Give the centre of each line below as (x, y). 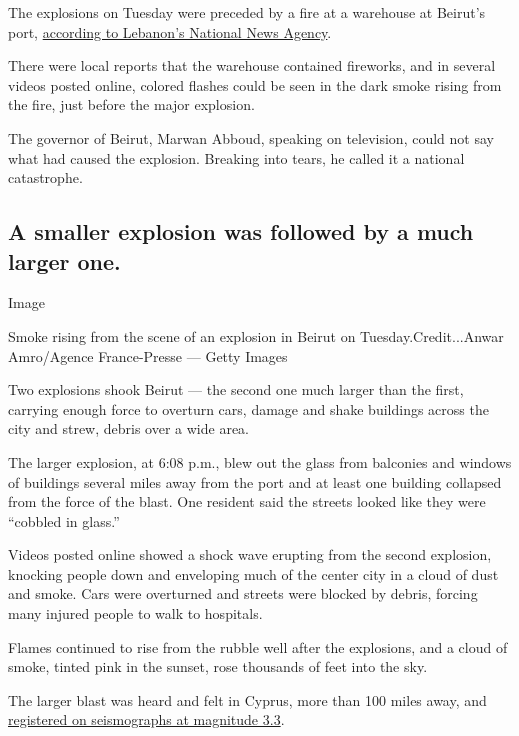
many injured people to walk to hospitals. (135, 613)
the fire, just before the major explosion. (131, 104)
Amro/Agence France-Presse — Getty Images (148, 355)
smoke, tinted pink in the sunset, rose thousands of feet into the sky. (218, 666)
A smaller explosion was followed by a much (241, 231)
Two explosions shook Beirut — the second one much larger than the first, (236, 389)
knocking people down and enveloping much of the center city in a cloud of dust (253, 573)
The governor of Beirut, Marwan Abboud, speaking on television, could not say (251, 137)
